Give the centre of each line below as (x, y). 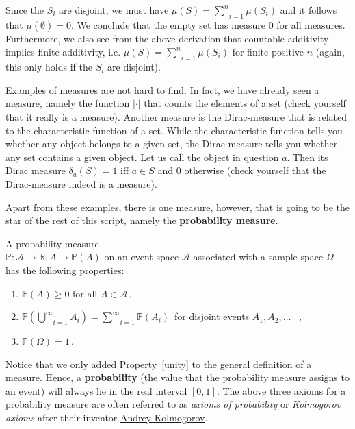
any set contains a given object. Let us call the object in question (142, 157)
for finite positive (268, 52)
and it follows (308, 10)
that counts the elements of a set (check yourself (245, 103)
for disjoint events (212, 316)
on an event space (142, 257)
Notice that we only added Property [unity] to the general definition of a (159, 364)
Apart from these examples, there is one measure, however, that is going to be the (177, 207)
